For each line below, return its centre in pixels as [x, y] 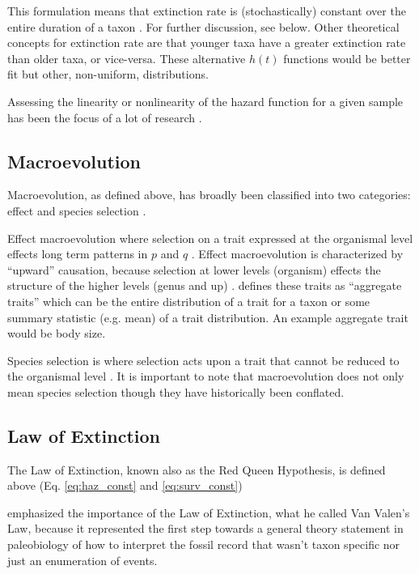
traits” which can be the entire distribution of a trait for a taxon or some [189, 301]
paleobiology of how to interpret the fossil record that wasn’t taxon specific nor [204, 544]
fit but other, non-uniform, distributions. [108, 74]
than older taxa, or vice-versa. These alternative [127, 58]
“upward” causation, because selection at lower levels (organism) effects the [194, 269]
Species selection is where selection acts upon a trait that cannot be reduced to [203, 360]
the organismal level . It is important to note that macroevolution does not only [206, 376]
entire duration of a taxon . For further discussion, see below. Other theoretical [203, 26]
